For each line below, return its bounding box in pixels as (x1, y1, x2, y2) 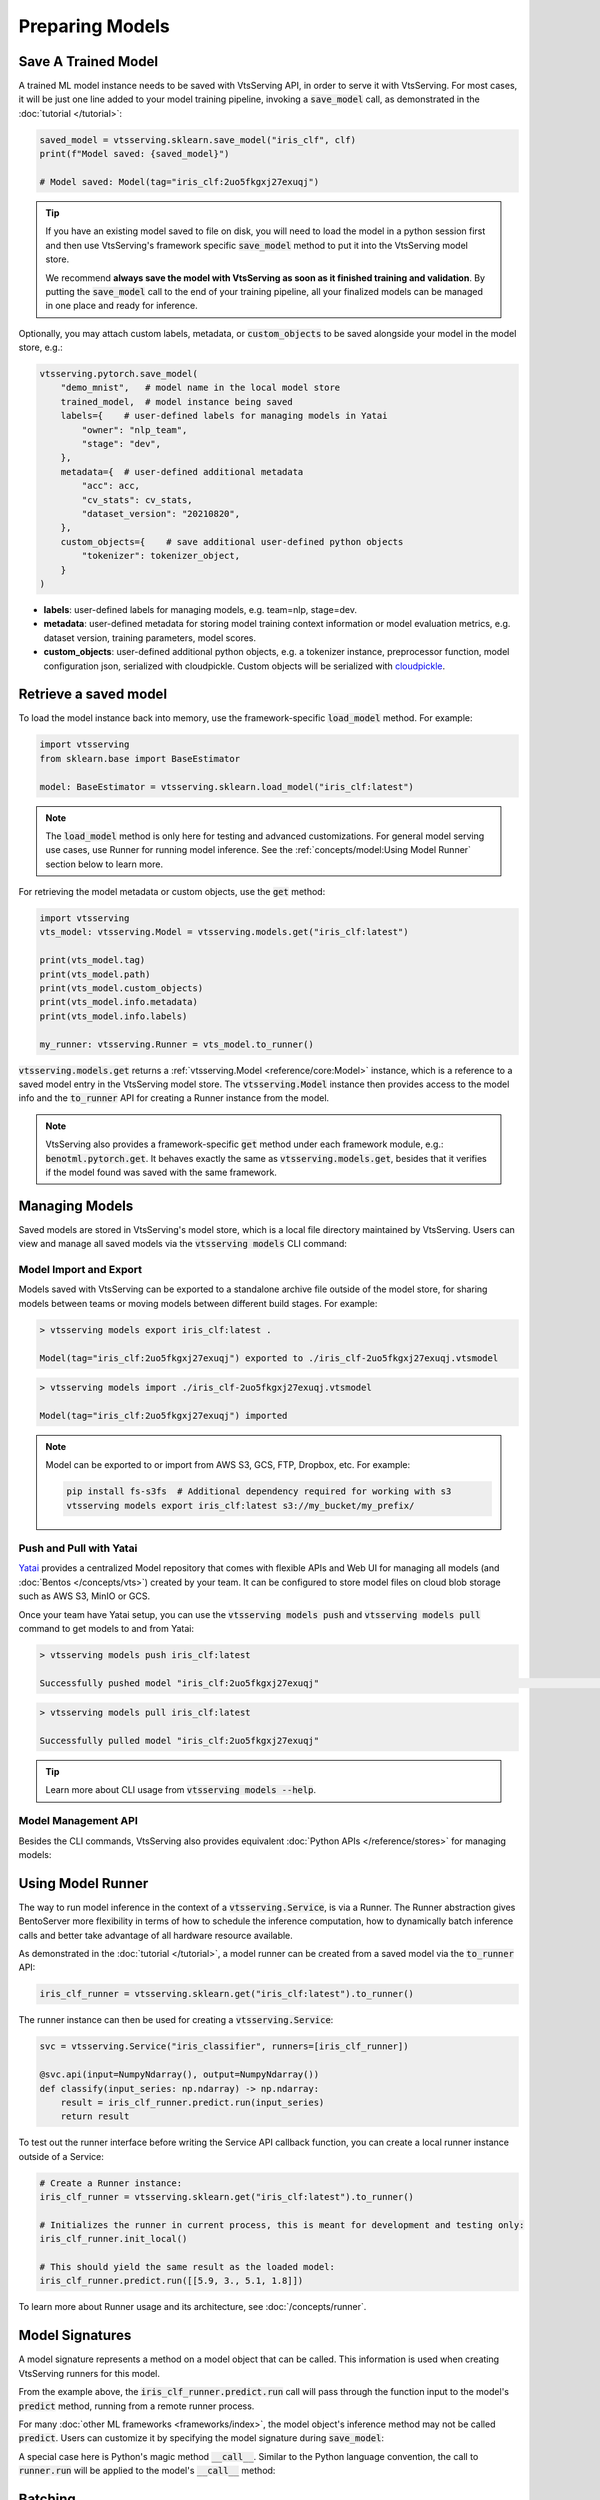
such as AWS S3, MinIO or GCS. (18, 1590, 150, 1602)
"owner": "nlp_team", (81, 424, 188, 435)
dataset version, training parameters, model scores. (43, 631, 257, 644)
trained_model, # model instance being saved (60, 396, 294, 407)
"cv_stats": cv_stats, (81, 494, 194, 505)
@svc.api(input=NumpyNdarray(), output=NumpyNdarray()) (39, 2069, 320, 2080)
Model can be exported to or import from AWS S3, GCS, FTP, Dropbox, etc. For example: (45, 1459, 411, 1471)
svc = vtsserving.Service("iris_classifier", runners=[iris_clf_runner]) (39, 2041, 409, 2052)
